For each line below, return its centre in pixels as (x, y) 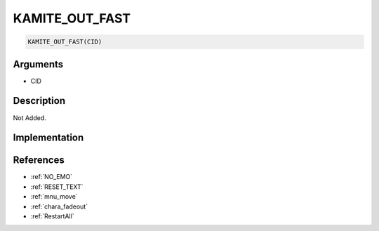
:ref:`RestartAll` (52, 216)
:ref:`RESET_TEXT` (57, 187)
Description (39, 101)
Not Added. (30, 118)
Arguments (38, 64)
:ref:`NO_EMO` (52, 177)
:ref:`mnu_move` (54, 197)
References (39, 160)
